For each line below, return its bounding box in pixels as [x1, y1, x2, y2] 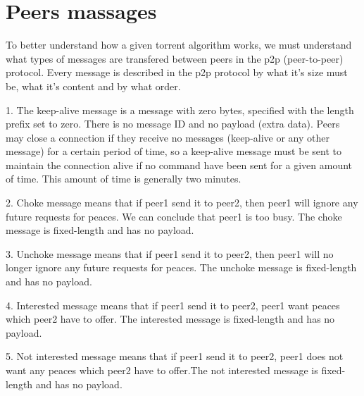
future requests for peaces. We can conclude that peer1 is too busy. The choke [6, 209, 342, 223]
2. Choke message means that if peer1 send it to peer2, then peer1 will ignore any [6, 195, 358, 210]
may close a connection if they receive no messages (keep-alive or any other [6, 130, 330, 144]
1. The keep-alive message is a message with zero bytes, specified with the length [6, 102, 354, 117]
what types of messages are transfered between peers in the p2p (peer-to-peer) [6, 51, 344, 66]
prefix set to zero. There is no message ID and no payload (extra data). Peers [6, 116, 340, 131]
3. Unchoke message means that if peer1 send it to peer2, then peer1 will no [6, 246, 334, 261]
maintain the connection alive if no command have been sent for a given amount [6, 157, 353, 172]
